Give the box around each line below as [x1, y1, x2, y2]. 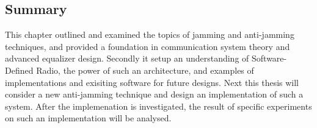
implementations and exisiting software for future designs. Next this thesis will [5, 76, 299, 88]
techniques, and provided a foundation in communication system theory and [5, 40, 290, 52]
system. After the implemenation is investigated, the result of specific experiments [5, 99, 312, 112]
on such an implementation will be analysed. [5, 112, 172, 124]
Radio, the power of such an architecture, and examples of [36, 63, 254, 76]
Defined [5, 63, 34, 76]
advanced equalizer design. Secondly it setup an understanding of [5, 52, 249, 65]
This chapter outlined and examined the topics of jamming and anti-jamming [5, 28, 294, 41]
